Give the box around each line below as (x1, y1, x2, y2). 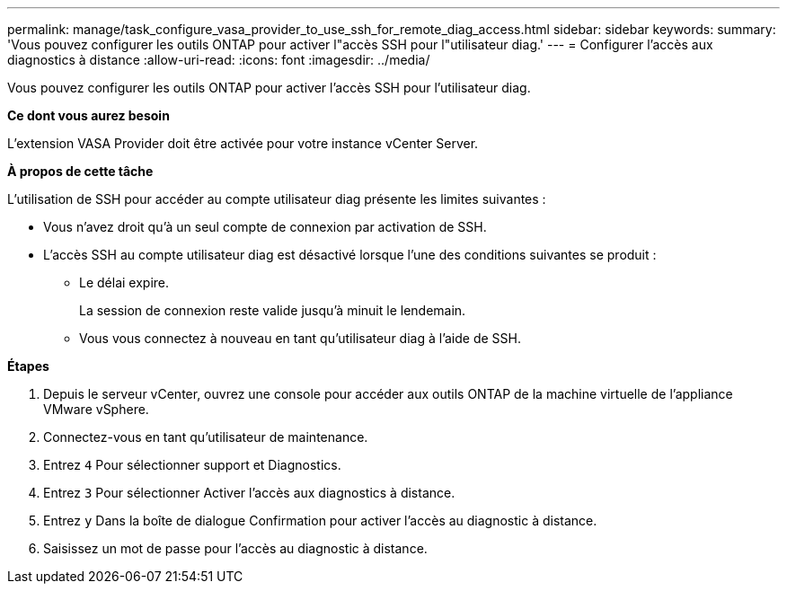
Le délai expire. (79, 275, 170, 290)
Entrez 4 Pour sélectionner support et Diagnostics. (43, 457, 341, 472)
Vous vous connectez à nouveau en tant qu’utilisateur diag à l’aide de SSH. (79, 331, 522, 346)
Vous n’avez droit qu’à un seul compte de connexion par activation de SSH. (43, 219, 487, 234)
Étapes (7, 358, 49, 374)
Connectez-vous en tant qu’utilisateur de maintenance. (43, 429, 368, 445)
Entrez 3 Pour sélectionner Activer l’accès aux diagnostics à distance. (43, 485, 455, 500)
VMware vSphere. (43, 401, 149, 417)
